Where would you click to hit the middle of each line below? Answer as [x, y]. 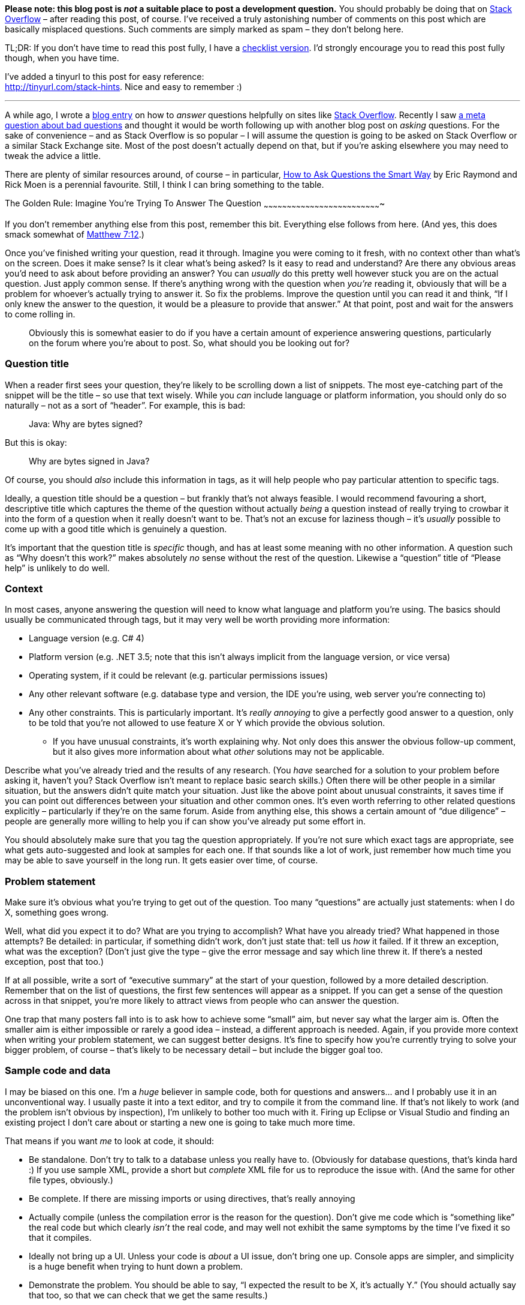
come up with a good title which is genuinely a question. [116, 529]
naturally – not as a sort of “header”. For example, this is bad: [125, 405]
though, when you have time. [62, 58]
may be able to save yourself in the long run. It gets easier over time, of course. [162, 860]
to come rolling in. [40, 314]
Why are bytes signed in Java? [89, 461]
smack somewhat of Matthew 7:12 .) [75, 234]
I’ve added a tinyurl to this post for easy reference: [105, 76]
